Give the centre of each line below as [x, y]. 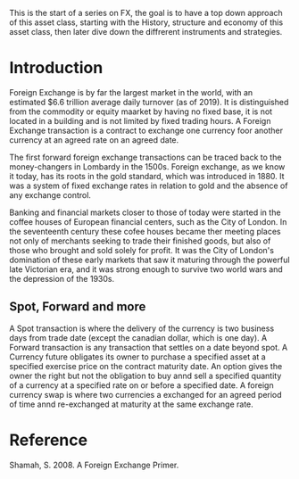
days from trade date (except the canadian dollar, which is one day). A [138, 337]
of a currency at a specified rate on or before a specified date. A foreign [141, 385]
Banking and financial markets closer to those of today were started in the [145, 212]
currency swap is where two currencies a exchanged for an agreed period [146, 394]
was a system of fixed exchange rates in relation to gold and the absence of [149, 186]
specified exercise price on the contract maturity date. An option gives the [146, 366]
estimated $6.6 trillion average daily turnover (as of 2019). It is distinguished [149, 102]
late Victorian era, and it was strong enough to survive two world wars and [146, 269]
